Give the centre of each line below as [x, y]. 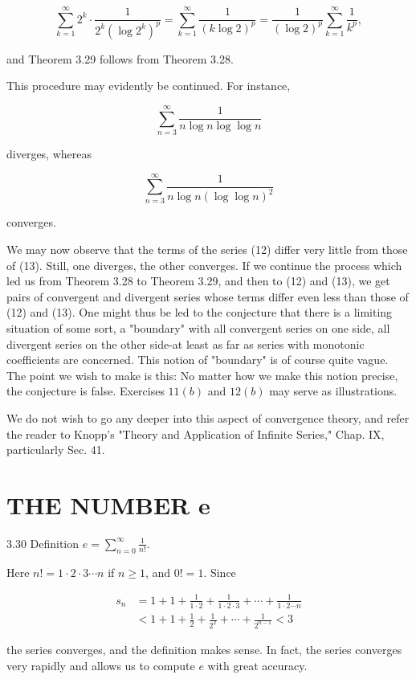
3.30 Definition [43, 543]
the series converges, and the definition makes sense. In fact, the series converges [204, 649]
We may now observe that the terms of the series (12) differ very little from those [207, 249]
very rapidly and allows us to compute [101, 665]
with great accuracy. [257, 665]
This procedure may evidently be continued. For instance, [149, 86]
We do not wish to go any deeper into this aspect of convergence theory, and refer [208, 417]
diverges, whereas [49, 154]
